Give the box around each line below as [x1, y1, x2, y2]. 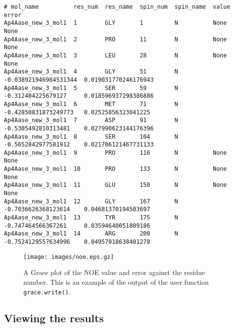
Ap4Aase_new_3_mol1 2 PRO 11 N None [4, 36, 227, 43]
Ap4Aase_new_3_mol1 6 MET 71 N [4, 100, 178, 108]
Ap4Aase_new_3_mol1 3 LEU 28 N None [4, 52, 227, 59]
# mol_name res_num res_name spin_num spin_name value [4, 3, 231, 10]
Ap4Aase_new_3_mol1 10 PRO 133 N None [4, 165, 227, 173]
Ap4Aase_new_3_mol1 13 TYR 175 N [4, 214, 178, 221]
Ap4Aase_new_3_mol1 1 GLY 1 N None [4, 19, 227, 27]
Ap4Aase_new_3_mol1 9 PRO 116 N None [4, 149, 227, 156]
